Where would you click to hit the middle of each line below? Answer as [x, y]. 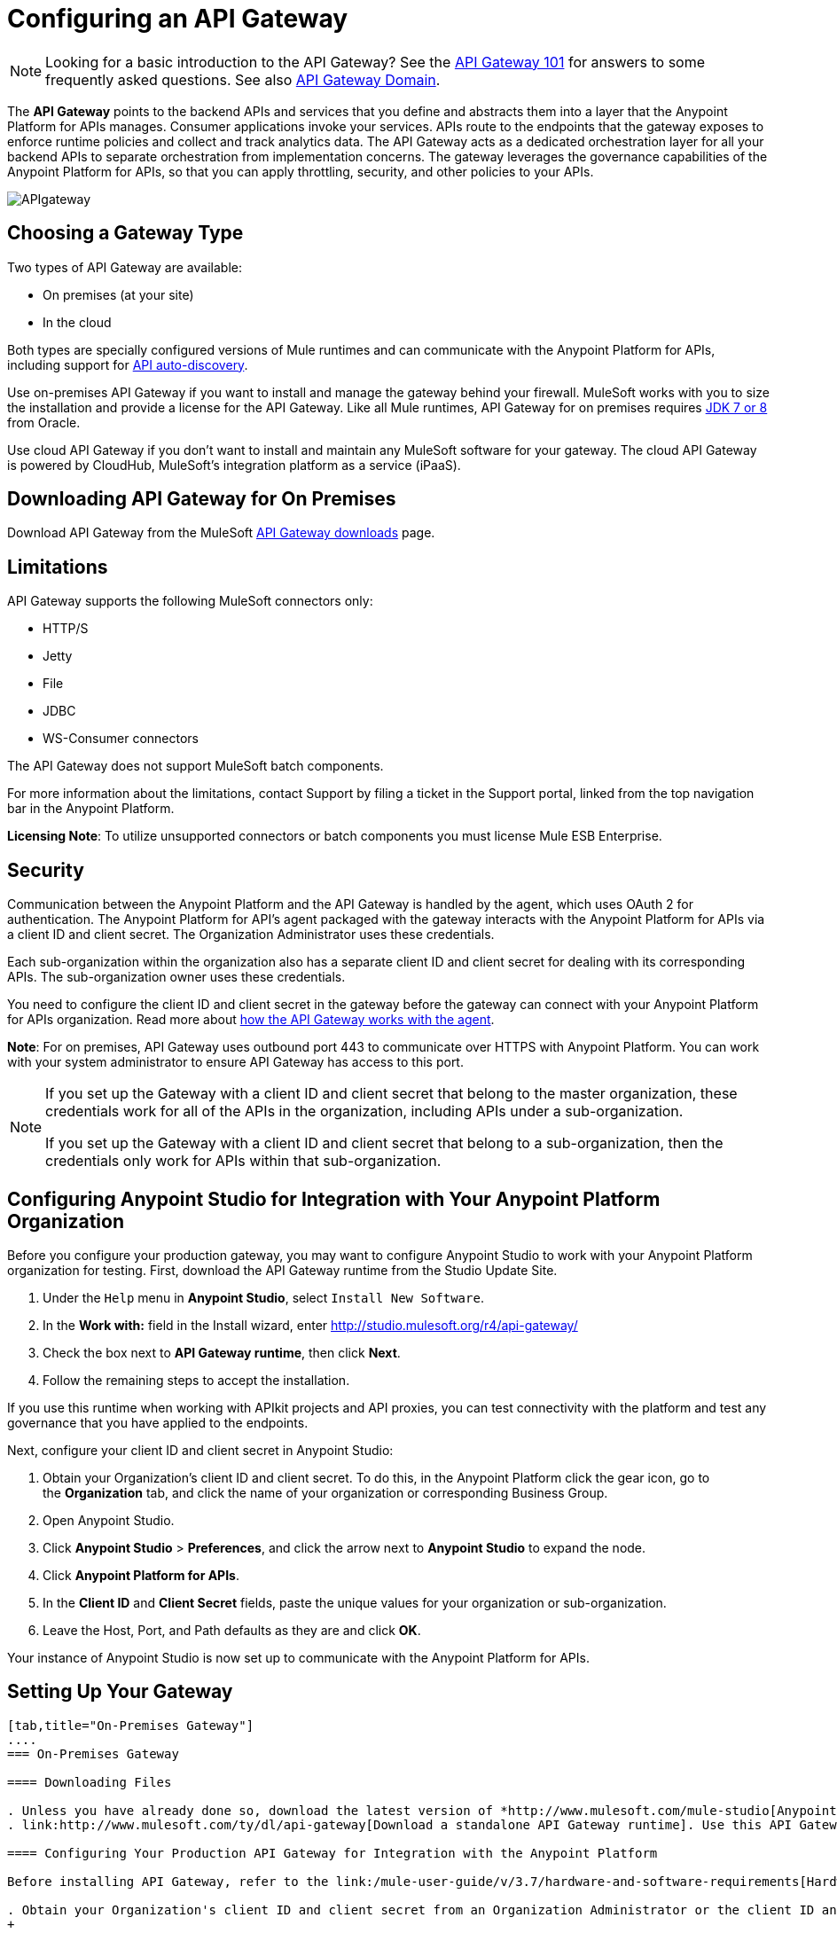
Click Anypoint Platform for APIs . [141, 1575]
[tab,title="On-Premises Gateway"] [131, 1725]
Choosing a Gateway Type [125, 233]
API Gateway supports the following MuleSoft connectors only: [190, 601]
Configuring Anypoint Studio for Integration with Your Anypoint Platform [334, 1199]
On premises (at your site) [118, 294]
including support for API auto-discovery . [128, 364]
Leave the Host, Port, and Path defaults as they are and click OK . [232, 1630]
